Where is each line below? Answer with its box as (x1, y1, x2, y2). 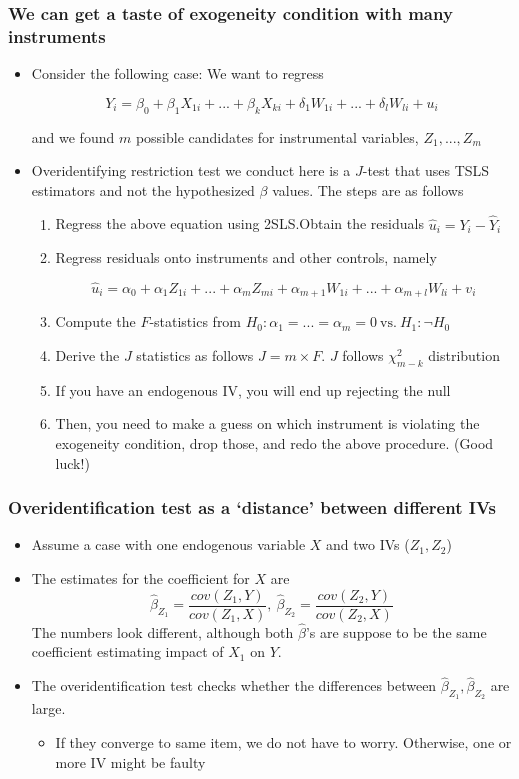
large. (31, 698, 66, 719)
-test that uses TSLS (362, 160, 490, 181)
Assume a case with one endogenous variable (31, 534, 306, 555)
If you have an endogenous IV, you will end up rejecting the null (55, 379, 451, 400)
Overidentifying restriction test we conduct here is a (31, 160, 351, 181)
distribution (428, 344, 500, 365)
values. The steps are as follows (272, 179, 464, 200)
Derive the (55, 344, 120, 365)
